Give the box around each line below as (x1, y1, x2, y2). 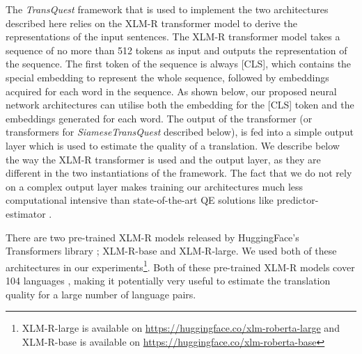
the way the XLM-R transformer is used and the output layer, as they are (6, 152, 321, 166)
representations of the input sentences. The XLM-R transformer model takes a (6, 29, 340, 44)
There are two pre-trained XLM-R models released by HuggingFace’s (6, 230, 299, 244)
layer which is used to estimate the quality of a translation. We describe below (6, 138, 340, 152)
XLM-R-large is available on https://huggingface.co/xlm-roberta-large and (22, 321, 340, 335)
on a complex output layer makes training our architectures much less (6, 179, 304, 193)
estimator (6, 206, 46, 220)
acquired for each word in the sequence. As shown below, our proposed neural (6, 83, 337, 98)
